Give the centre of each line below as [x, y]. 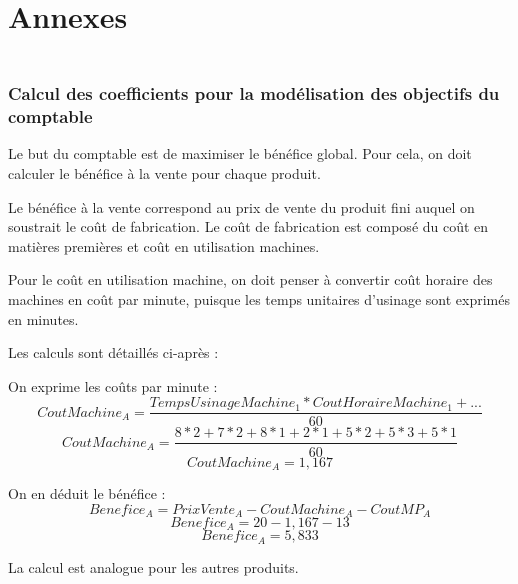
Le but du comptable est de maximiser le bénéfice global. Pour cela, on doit [240, 153]
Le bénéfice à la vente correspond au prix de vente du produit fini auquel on [241, 206]
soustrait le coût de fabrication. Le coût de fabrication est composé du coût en [248, 226]
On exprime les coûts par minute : [113, 385]
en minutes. [43, 318]
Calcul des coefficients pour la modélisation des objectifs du [254, 93]
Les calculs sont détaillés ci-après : [113, 352]
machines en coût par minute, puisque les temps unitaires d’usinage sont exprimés [259, 299]
